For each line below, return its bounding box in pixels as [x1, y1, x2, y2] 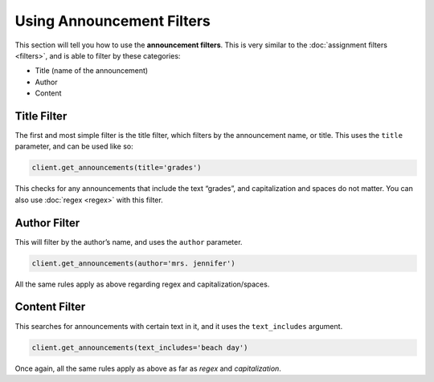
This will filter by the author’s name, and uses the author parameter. [14, 237, 243, 246]
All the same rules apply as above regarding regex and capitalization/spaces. [14, 279, 270, 289]
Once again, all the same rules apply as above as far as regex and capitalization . [14, 364, 281, 373]
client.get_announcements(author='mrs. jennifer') [31, 258, 236, 268]
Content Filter [14, 300, 86, 314]
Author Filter [14, 216, 80, 230]
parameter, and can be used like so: [14, 141, 134, 152]
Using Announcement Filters [14, 12, 211, 30]
